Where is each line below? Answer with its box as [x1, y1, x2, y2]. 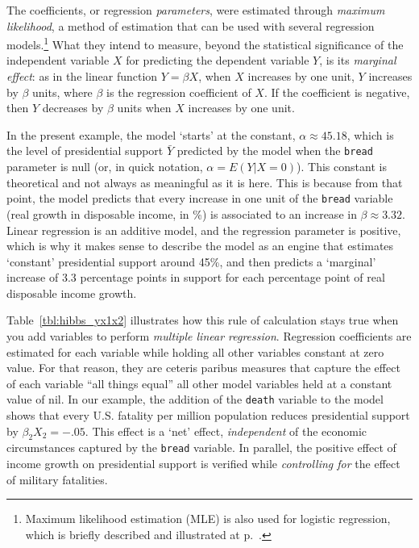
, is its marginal [319, 52, 396, 69]
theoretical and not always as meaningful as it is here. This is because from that [6, 174, 403, 190]
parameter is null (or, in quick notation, [6, 158, 203, 175]
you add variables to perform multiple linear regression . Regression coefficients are [6, 328, 412, 345]
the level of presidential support [6, 142, 164, 159]
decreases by [42, 99, 104, 116]
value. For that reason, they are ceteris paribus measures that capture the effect [6, 359, 400, 376]
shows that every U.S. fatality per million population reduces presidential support [6, 407, 410, 424]
